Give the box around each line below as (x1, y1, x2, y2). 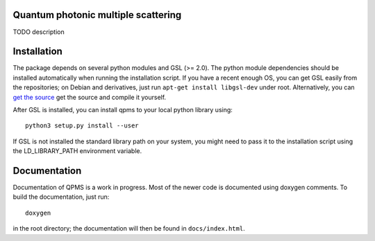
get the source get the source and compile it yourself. (12, 93, 167, 101)
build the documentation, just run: (12, 193, 110, 201)
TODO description (12, 28, 65, 36)
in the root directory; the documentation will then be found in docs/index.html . (12, 224, 246, 233)
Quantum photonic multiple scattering (12, 9, 182, 21)
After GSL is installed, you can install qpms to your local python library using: (12, 105, 233, 114)
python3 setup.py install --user (25, 122, 139, 130)
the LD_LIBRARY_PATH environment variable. (12, 147, 142, 155)
